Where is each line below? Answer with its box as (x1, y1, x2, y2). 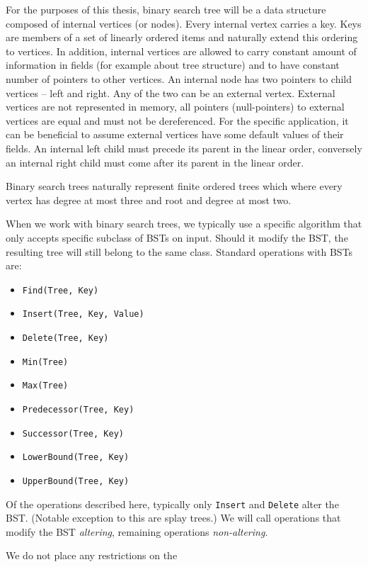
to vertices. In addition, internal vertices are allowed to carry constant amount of (6, 43, 357, 58)
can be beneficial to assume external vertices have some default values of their (6, 127, 344, 142)
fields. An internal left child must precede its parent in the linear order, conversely (6, 140, 362, 155)
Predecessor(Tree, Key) (22, 404, 134, 415)
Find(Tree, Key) (22, 285, 99, 296)
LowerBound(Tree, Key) (22, 452, 130, 463)
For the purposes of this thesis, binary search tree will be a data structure (6, 2, 326, 16)
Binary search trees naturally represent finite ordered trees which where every (6, 179, 343, 193)
